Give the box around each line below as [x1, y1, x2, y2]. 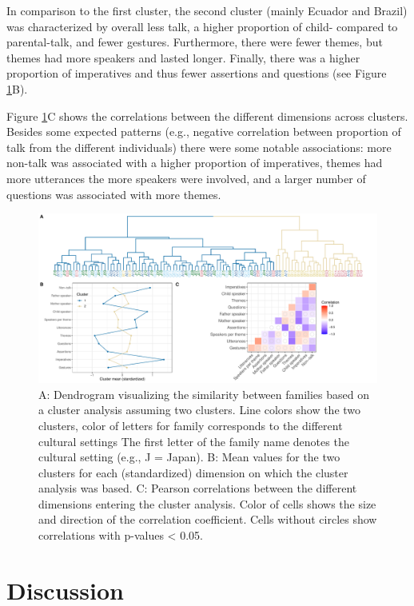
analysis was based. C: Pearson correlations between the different [38, 480, 357, 496]
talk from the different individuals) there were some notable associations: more [6, 138, 392, 155]
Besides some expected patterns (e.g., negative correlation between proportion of [6, 123, 401, 140]
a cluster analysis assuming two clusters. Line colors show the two [38, 401, 361, 418]
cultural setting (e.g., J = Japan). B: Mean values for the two [38, 449, 340, 465]
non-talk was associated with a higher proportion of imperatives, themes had [6, 154, 383, 171]
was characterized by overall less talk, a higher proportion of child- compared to [6, 18, 398, 34]
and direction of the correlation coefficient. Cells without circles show [38, 511, 377, 528]
